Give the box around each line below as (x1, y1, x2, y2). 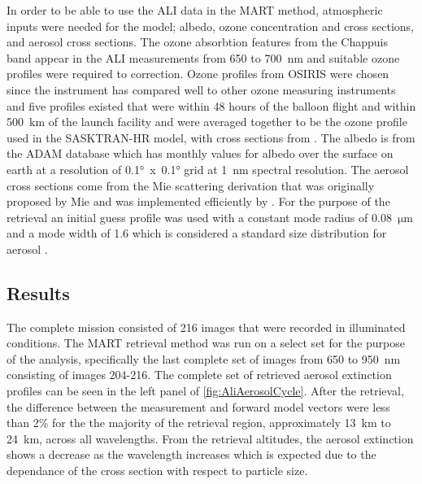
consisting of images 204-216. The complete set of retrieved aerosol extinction (7, 366, 392, 383)
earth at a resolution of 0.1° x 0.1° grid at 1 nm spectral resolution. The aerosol (7, 160, 409, 177)
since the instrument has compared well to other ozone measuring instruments (7, 81, 396, 98)
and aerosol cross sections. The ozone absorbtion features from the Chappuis (7, 33, 389, 50)
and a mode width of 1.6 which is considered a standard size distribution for (7, 225, 387, 242)
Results (7, 280, 70, 305)
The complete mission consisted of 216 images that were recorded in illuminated (7, 318, 406, 335)
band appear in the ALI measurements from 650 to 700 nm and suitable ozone (7, 49, 400, 66)
